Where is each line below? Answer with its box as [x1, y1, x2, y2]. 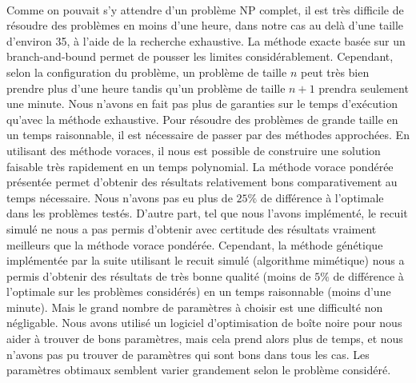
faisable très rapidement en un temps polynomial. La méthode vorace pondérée [6, 158, 394, 174]
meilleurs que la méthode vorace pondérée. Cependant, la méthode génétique [6, 236, 383, 253]
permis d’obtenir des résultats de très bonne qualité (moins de [6, 267, 311, 284]
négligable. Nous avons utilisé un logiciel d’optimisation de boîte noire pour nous [6, 314, 402, 331]
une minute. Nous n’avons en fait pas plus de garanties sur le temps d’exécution [6, 95, 398, 112]
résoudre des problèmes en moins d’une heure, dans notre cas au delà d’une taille [6, 17, 404, 34]
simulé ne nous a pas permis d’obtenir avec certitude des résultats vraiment [6, 220, 377, 237]
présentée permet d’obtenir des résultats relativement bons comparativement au [6, 174, 398, 190]
